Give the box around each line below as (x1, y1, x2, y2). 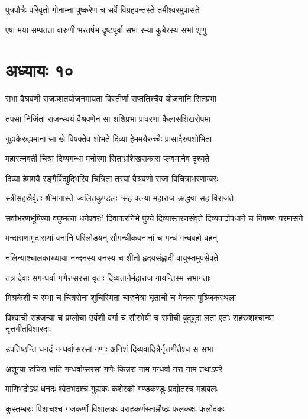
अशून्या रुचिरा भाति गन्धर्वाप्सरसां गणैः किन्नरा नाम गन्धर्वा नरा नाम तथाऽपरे (5, 362, 222, 375)
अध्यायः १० (5, 58, 74, 82)
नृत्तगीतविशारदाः (5, 323, 51, 335)
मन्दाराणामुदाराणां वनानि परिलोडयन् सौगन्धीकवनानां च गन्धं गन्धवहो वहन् (5, 231, 218, 244)
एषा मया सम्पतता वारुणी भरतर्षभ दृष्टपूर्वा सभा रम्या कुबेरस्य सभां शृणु (5, 23, 206, 36)
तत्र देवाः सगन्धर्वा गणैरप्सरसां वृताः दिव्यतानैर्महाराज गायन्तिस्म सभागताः (5, 271, 211, 283)
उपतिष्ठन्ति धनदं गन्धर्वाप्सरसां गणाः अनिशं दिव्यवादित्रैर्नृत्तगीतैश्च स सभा (5, 343, 213, 355)
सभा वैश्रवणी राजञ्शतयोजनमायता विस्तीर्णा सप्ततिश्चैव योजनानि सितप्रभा (5, 92, 217, 105)
